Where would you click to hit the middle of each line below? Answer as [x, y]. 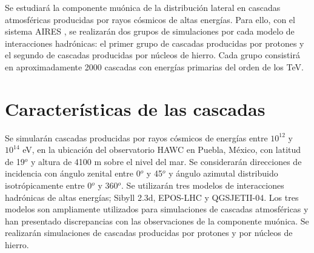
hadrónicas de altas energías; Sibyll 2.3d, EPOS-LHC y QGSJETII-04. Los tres [152, 197]
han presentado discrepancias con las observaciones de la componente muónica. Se [157, 221]
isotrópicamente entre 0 [48, 185]
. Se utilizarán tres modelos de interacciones [203, 185]
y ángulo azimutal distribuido [223, 173]
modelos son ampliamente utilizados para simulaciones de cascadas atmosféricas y [157, 209]
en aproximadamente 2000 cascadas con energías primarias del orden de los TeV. [154, 66]
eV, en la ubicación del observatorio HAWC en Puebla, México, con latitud [162, 150]
